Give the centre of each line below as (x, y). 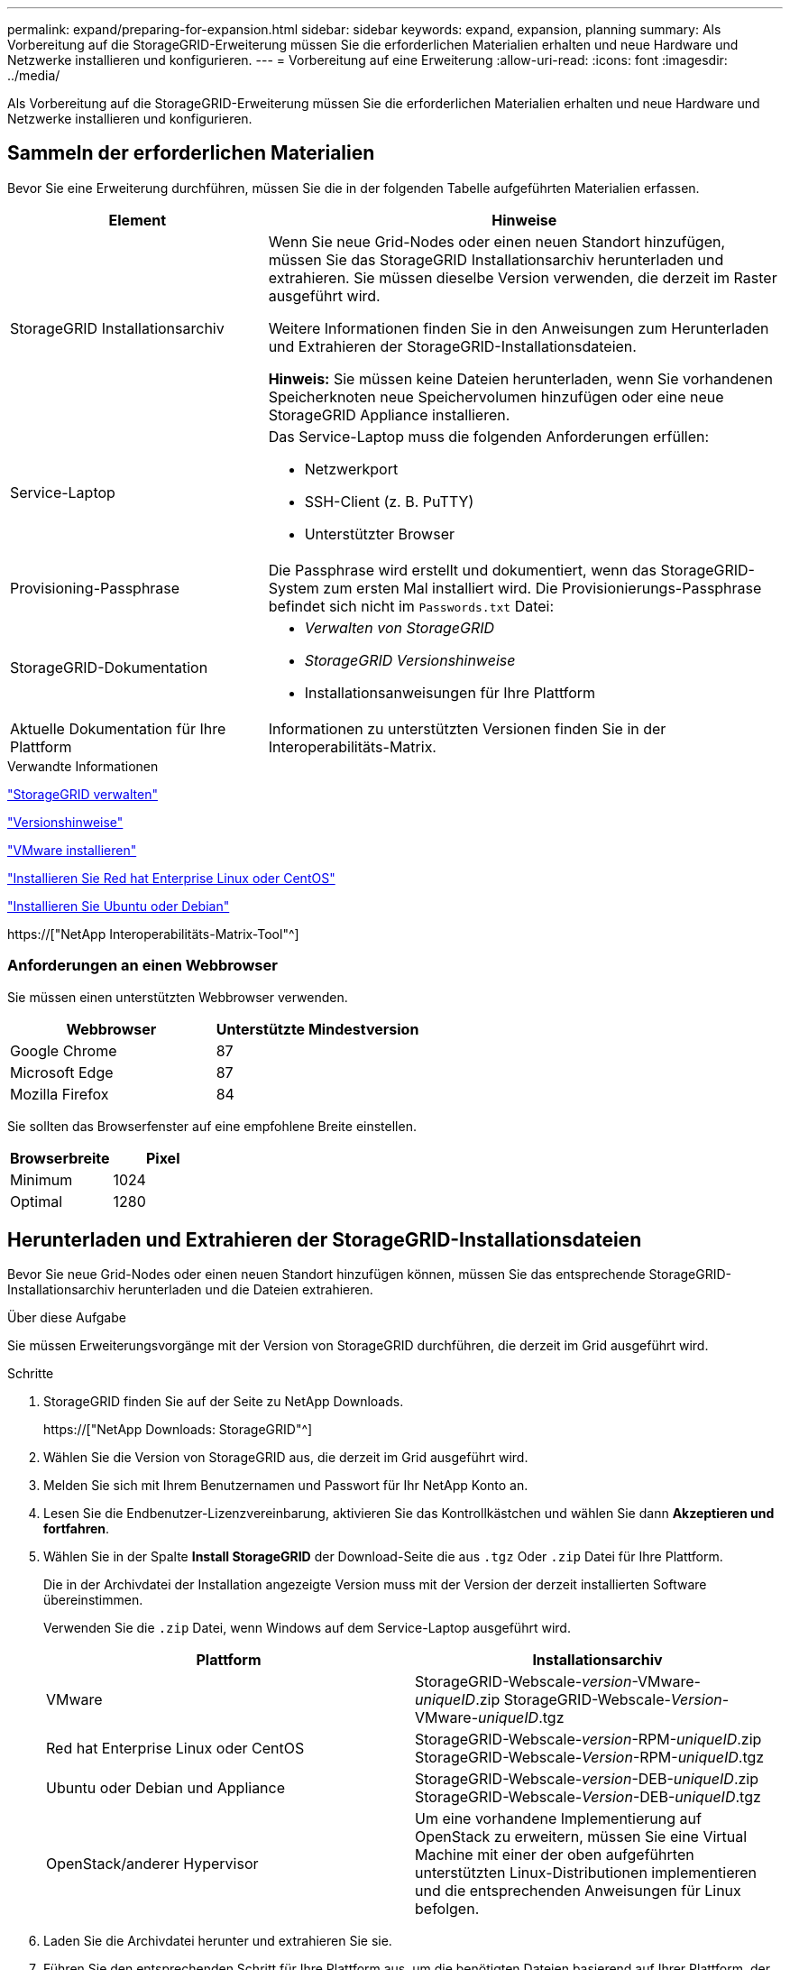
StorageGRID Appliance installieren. (389, 414)
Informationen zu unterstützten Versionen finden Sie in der (467, 728)
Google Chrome (64, 1050)
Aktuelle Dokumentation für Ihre (118, 728)
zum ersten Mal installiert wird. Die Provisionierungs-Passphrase (542, 588)
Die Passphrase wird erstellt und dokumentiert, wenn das (462, 570)
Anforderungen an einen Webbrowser (142, 966)
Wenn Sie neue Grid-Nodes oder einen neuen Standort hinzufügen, (497, 241)
